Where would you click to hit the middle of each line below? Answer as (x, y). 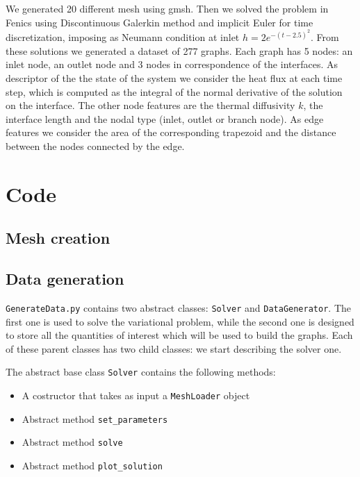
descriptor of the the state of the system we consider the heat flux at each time (174, 78)
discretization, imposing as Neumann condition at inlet (123, 37)
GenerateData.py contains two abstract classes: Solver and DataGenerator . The (178, 307)
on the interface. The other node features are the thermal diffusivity (150, 105)
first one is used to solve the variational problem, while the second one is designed (180, 321)
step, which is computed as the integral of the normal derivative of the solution (174, 91)
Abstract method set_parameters (95, 418)
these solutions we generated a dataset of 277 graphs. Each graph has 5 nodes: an (179, 50)
